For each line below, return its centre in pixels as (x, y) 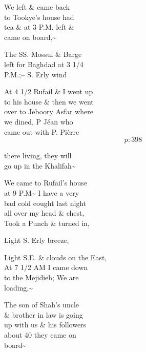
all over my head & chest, (44, 213)
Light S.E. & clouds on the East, (56, 257)
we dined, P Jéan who (39, 121)
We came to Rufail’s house (46, 183)
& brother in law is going (44, 314)
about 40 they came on (40, 335)
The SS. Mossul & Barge (43, 54)
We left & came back (37, 7)
